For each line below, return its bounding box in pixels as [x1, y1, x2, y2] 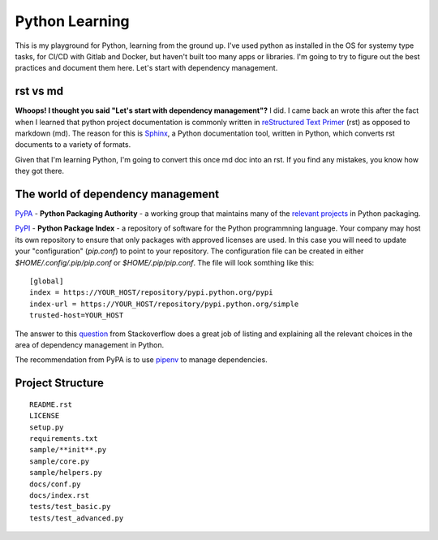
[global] [29, 277, 64, 286]
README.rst [29, 400, 73, 409]
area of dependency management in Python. [15, 340, 165, 349]
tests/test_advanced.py [29, 513, 124, 523]
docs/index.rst [29, 490, 90, 499]
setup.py [29, 422, 64, 432]
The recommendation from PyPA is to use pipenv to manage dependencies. [15, 355, 268, 365]
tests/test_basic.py [29, 502, 111, 512]
